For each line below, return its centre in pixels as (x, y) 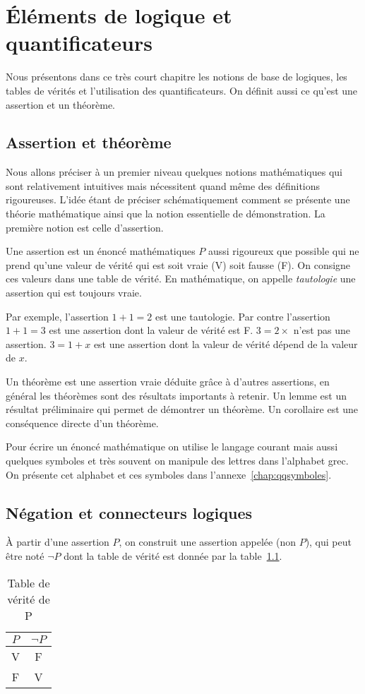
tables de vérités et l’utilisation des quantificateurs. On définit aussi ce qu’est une (182, 90)
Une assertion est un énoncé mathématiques (101, 251)
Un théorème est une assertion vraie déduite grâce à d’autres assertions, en (168, 382)
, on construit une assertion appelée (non (207, 542)
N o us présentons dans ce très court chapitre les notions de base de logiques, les (176, 77)
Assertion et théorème (89, 142)
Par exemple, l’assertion (57, 316)
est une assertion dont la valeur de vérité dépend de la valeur (226, 343)
